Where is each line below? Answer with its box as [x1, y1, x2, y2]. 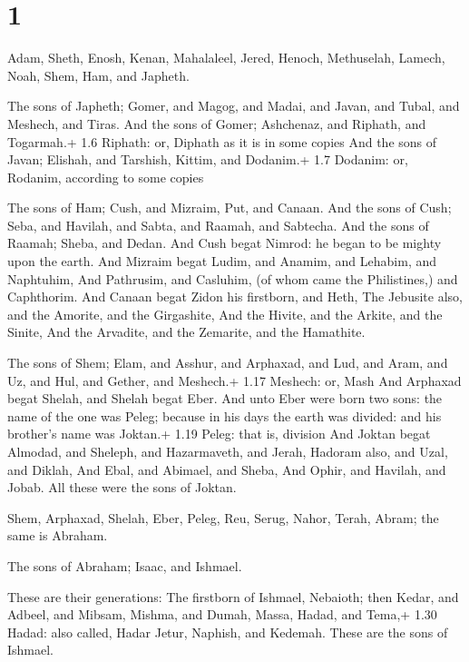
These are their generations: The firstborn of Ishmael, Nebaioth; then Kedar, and [7, 587, 459, 606]
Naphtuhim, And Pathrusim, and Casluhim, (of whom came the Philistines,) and [7, 269, 458, 288]
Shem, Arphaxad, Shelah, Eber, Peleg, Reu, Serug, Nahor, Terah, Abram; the [7, 508, 439, 527]
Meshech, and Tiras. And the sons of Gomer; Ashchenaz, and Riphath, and [7, 114, 426, 133]
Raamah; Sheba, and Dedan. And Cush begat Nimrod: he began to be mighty [7, 233, 442, 252]
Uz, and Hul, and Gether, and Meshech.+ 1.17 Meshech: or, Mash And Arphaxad [7, 371, 462, 390]
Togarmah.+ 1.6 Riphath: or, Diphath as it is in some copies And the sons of [7, 132, 437, 151]
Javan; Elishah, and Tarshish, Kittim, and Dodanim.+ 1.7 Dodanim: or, [7, 150, 408, 169]
